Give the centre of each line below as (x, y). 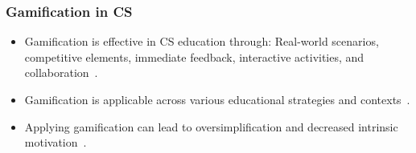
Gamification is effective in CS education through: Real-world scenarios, (202, 41)
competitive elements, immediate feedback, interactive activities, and (194, 56)
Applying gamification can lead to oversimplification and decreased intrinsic (211, 126)
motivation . (56, 142)
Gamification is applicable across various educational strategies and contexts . (217, 99)
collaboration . (61, 72)
